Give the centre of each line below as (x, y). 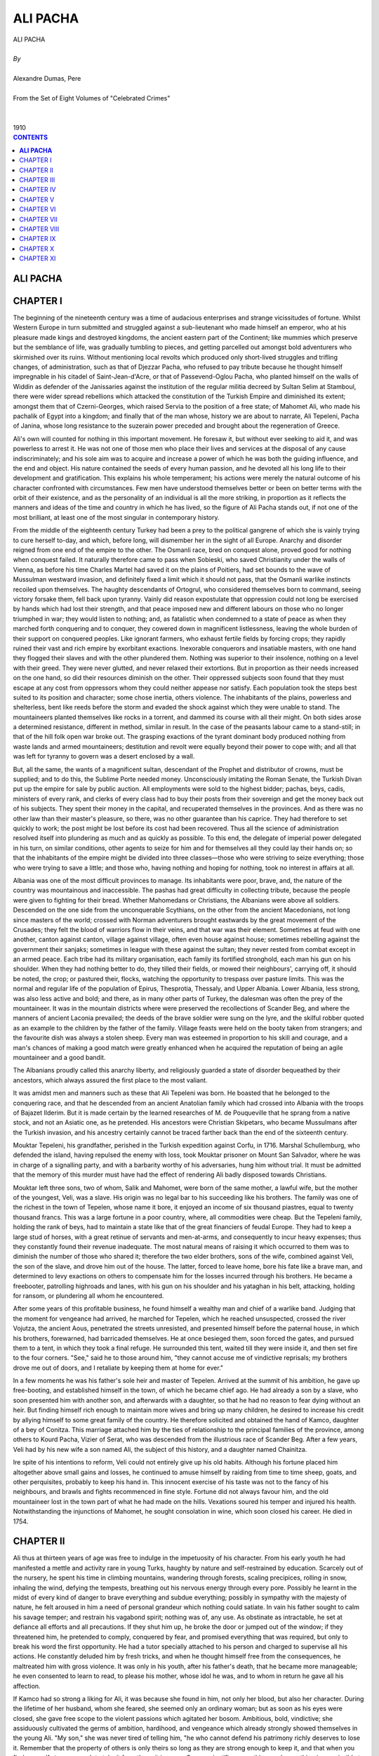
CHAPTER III (37, 180)
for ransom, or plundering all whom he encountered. (88, 1295)
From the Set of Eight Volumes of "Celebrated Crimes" (92, 98)
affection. (27, 1686)
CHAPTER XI (38, 258)
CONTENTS (31, 138)
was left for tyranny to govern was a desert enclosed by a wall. (104, 756)
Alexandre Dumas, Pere (47, 79)
